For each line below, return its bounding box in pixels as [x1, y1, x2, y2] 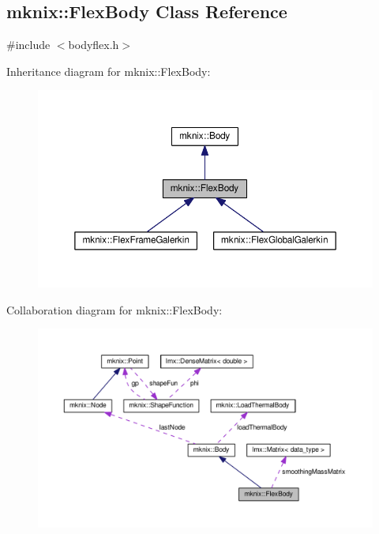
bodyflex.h [68, 36, 119, 53]
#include [6, 36, 51, 53]
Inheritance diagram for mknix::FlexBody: [6, 62, 211, 79]
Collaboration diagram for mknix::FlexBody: [6, 301, 223, 318]
